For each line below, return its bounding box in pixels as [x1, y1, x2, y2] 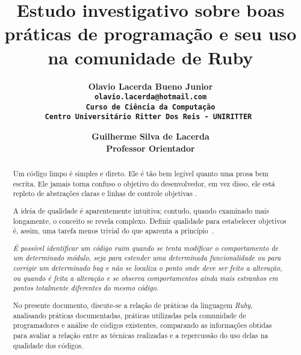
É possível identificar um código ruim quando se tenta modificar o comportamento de [13, 242, 279, 253]
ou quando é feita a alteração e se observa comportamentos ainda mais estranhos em [13, 273, 278, 283]
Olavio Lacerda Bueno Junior [88, 79, 213, 92]
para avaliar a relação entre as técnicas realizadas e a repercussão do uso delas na [13, 330, 268, 340]
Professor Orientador [106, 141, 195, 154]
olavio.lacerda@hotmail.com [94, 93, 207, 102]
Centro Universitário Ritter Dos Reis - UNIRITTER [45, 113, 252, 122]
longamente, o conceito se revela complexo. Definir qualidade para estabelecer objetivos [13, 215, 287, 226]
